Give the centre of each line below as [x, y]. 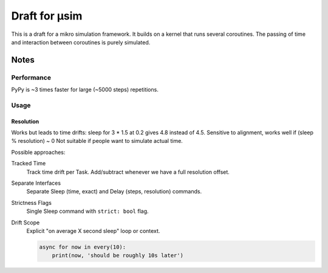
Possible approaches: [38, 152]
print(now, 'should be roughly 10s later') [118, 256]
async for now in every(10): [83, 247]
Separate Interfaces [36, 183]
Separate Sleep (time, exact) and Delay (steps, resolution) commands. [114, 192]
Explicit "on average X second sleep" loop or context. [93, 230]
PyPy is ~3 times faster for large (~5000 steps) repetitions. [85, 90]
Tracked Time [29, 164]
